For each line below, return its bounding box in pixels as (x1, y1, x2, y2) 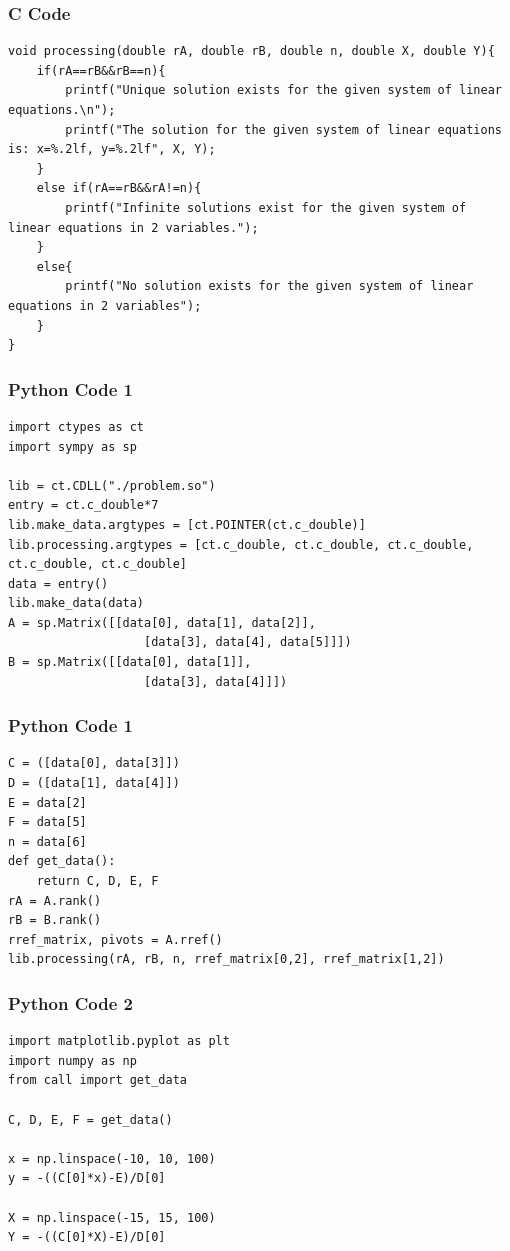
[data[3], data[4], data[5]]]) (144, 635, 352, 650)
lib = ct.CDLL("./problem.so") (8, 478, 216, 493)
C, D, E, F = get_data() (8, 1112, 173, 1127)
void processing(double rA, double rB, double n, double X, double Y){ (8, 44, 495, 59)
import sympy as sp (8, 439, 137, 454)
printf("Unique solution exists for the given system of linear (65, 83, 502, 98)
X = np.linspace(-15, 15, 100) (8, 1210, 216, 1225)
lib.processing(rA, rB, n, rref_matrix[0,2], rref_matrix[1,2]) (8, 952, 445, 967)
